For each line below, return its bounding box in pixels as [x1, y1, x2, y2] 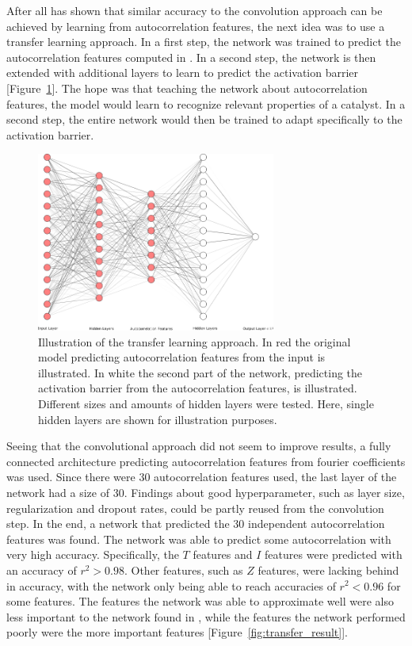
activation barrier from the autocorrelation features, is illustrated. [38, 380, 357, 396]
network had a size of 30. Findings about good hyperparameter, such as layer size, [6, 484, 405, 500]
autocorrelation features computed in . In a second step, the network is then [6, 48, 376, 65]
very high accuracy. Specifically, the [6, 546, 179, 563]
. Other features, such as [124, 561, 243, 578]
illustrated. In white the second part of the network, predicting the [38, 364, 363, 380]
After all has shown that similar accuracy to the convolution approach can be [6, 2, 383, 18]
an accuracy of [6, 561, 77, 578]
